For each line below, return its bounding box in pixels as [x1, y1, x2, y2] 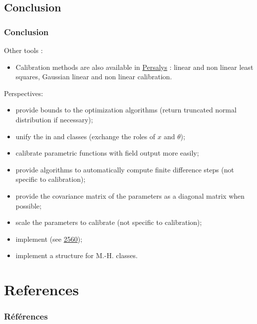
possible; [15, 200, 42, 211]
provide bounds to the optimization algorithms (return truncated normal [15, 105, 237, 115]
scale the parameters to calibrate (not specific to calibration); [15, 217, 202, 227]
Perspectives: [4, 88, 43, 98]
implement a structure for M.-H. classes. [15, 250, 138, 261]
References [4, 279, 79, 300]
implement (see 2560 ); [15, 233, 83, 244]
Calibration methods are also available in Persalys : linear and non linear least [15, 61, 254, 72]
